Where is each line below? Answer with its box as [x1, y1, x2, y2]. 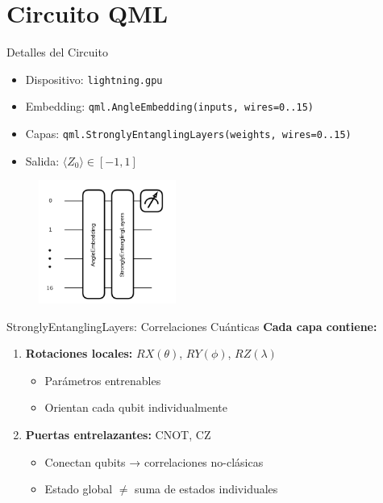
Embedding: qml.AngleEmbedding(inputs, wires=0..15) [25, 98, 314, 115]
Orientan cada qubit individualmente [44, 399, 228, 416]
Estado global [44, 480, 113, 497]
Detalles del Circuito [6, 44, 108, 61]
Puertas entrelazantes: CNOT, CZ [25, 426, 211, 443]
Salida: [25, 152, 60, 169]
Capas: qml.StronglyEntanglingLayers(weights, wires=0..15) [25, 125, 352, 142]
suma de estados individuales [135, 480, 278, 497]
